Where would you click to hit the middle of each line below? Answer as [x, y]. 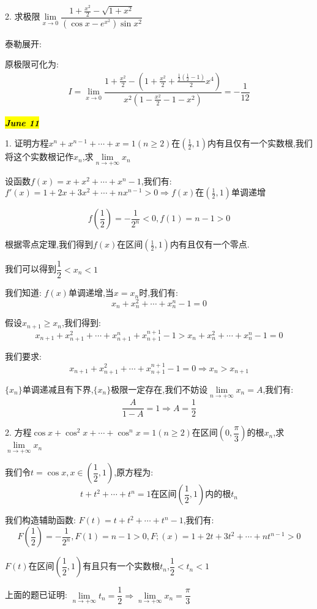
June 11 [22, 122]
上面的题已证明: [36, 595]
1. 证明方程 [27, 143]
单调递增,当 [91, 293]
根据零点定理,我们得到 [49, 244]
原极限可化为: [32, 64]
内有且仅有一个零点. [210, 244]
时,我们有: [158, 293]
